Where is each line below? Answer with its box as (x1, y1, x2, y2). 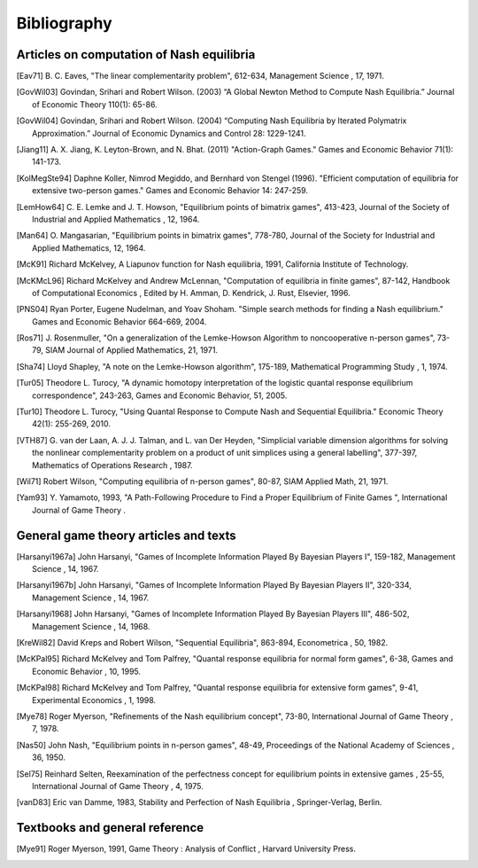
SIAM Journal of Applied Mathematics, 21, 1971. (45, 345, 219, 356)
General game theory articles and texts (16, 528, 236, 543)
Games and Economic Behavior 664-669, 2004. (32, 316, 207, 327)
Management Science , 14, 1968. (32, 621, 150, 631)
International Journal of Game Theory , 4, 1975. (32, 780, 204, 791)
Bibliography (16, 13, 112, 33)
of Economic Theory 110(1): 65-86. (32, 98, 158, 110)
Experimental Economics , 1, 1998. (32, 694, 157, 705)
